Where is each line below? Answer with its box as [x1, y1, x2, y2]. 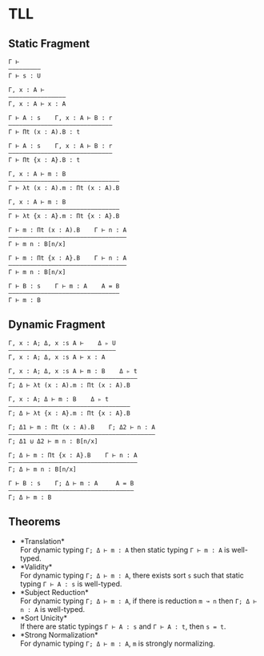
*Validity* [19, 561, 53, 571]
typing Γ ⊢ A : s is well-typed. [19, 578, 122, 589]
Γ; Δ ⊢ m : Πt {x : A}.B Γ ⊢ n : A [8, 451, 138, 459]
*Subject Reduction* [19, 587, 90, 597]
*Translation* [19, 536, 66, 545]
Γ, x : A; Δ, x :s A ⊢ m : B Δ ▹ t [8, 367, 138, 375]
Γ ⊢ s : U [8, 72, 42, 80]
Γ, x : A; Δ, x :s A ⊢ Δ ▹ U [8, 339, 116, 347]
